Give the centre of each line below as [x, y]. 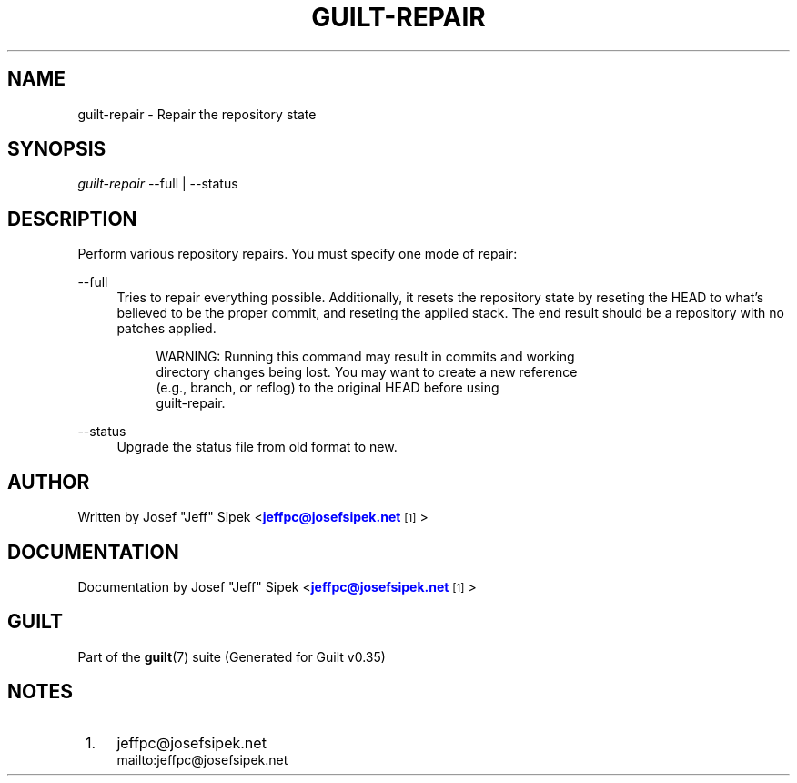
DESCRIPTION [72, 219]
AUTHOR [49, 482]
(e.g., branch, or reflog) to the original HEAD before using [328, 388]
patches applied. [166, 329]
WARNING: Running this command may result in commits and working [365, 357]
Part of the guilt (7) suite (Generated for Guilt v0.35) [232, 656]
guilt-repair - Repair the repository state [197, 114]
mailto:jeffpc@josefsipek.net [202, 759]
